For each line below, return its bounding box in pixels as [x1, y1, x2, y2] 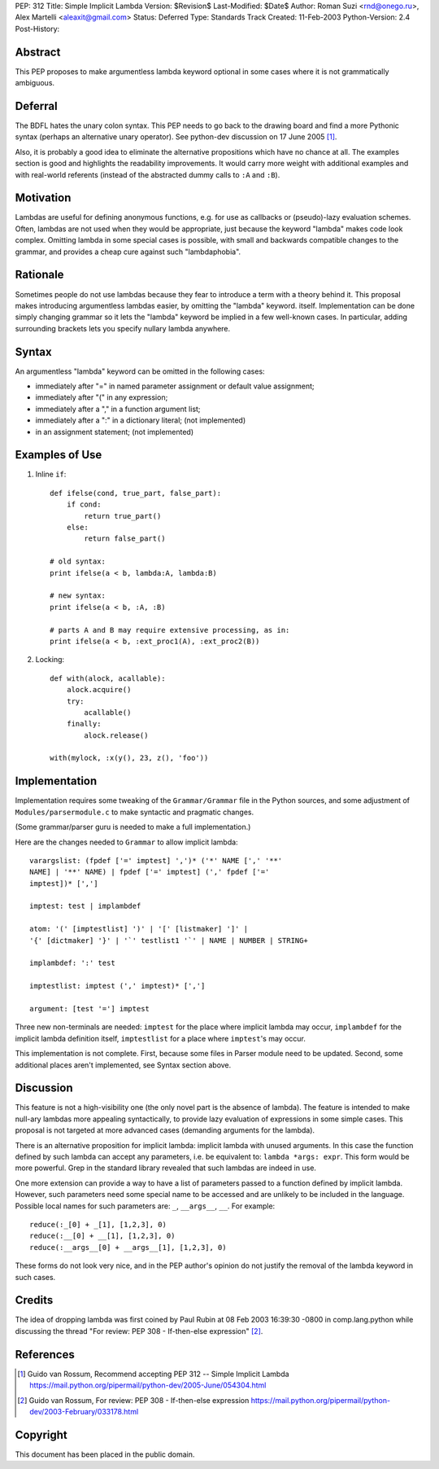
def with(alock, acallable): [50, 673, 166, 683]
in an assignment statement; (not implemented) [35, 427, 194, 436]
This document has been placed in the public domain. [15, 1449, 195, 1459]
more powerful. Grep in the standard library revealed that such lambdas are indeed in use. [15, 1163, 317, 1173]
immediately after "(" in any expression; [35, 392, 168, 402]
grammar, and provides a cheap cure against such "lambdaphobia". [15, 247, 241, 257]
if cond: [66, 500, 102, 509]
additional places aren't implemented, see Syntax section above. [15, 1059, 232, 1070]
